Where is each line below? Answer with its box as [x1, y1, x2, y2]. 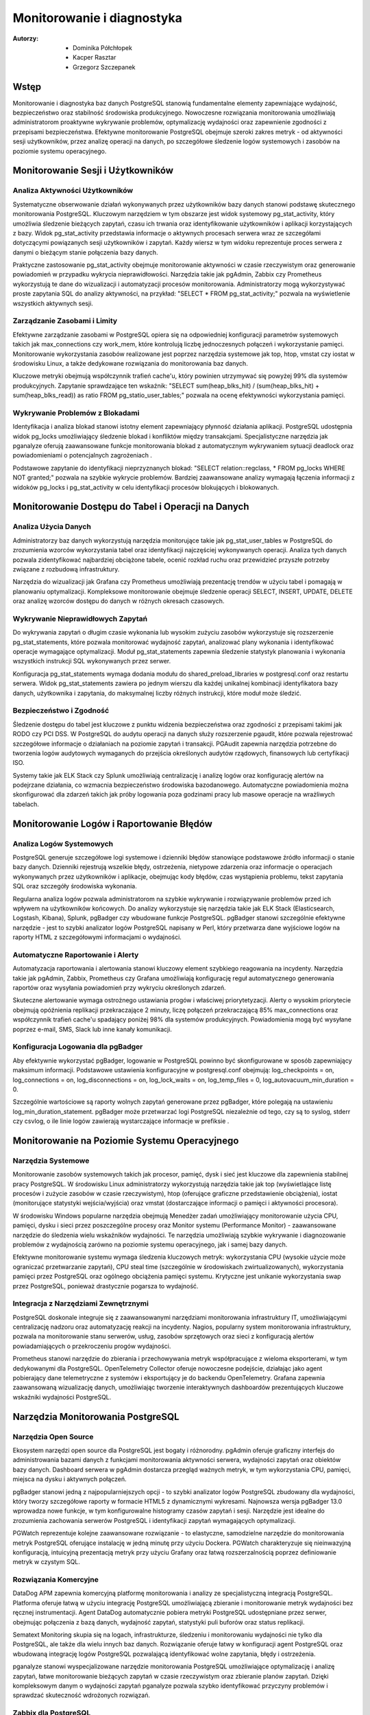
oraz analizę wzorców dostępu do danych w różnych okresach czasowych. [12, 597, 225, 605]
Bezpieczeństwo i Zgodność [12, 706, 110, 715]
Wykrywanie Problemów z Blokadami [12, 408, 140, 418]
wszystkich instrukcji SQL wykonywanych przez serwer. [12, 657, 171, 665]
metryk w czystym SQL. [12, 1558, 80, 1566]
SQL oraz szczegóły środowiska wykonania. [12, 882, 137, 890]
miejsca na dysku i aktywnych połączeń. [12, 1475, 127, 1483]
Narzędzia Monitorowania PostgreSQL [12, 1410, 180, 1423]
